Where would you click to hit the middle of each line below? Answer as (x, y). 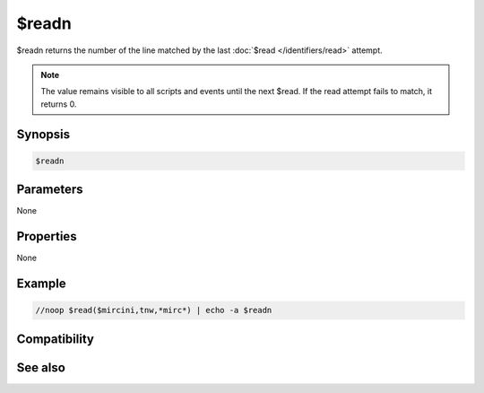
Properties (47, 236)
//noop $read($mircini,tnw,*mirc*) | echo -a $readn (154, 310)
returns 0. (59, 104)
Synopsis (43, 134)
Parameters (50, 190)
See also (41, 367)
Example (41, 283)
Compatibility (55, 339)
